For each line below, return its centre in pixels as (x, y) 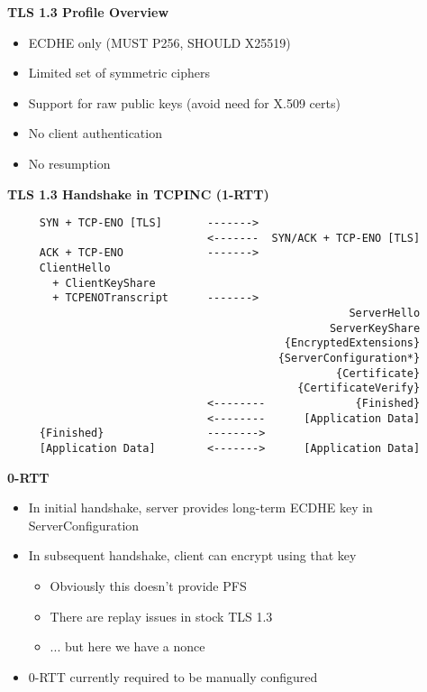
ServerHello (385, 314)
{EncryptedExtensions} (352, 343)
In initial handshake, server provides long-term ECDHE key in (200, 507)
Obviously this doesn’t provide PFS (148, 586)
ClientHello (75, 268)
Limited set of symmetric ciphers (119, 73)
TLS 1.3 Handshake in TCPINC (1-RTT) (138, 194)
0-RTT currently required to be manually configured (173, 676)
